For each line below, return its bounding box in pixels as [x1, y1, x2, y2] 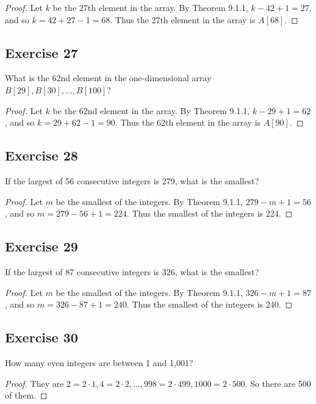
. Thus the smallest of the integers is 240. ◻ [126, 298, 293, 311]
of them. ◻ [5, 389, 48, 402]
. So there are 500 [245, 377, 311, 389]
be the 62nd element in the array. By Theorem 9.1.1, [52, 104, 250, 117]
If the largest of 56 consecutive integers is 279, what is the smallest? [5, 174, 259, 187]
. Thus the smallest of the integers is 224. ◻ [126, 207, 293, 220]
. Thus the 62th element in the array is [115, 116, 261, 129]
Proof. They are [5, 377, 64, 389]
